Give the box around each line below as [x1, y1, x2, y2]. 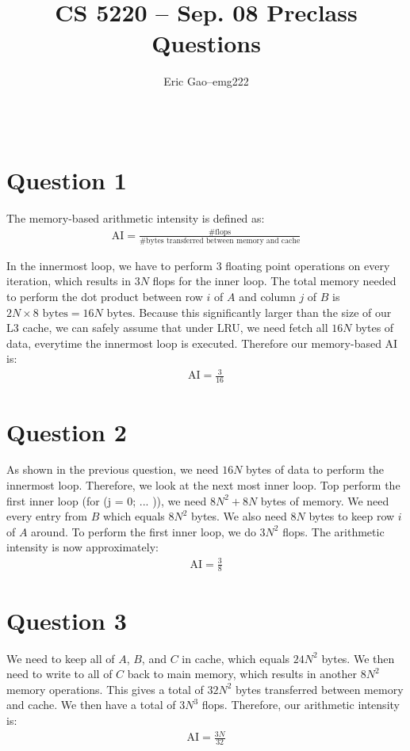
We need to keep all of [6, 650, 115, 666]
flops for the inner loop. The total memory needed [152, 273, 397, 289]
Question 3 [6, 604, 127, 636]
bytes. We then [321, 650, 395, 666]
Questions [151, 27, 261, 59]
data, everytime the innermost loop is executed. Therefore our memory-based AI [6, 334, 398, 351]
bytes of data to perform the [246, 461, 385, 478]
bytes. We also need [191, 508, 287, 524]
